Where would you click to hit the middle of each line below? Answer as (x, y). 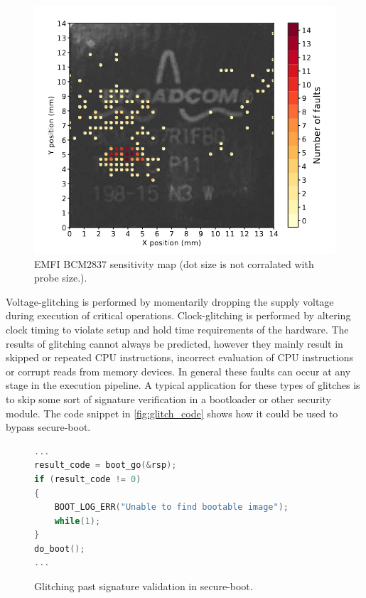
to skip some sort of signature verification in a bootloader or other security (168, 399)
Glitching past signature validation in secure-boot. (144, 586)
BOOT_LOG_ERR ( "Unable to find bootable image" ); (171, 507)
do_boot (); (60, 549)
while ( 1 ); (77, 521)
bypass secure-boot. (48, 427)
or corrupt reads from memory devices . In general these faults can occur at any (178, 371)
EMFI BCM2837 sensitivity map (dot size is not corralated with (174, 263)
